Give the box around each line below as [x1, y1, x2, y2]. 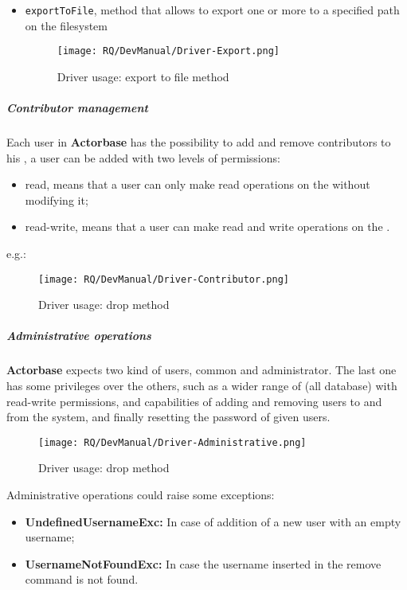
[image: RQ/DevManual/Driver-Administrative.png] [38, 436, 307, 448]
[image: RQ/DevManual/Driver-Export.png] [57, 45, 280, 57]
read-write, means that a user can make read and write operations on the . [25, 218, 390, 235]
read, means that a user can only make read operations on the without [25, 176, 370, 193]
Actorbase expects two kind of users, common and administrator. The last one [6, 361, 397, 378]
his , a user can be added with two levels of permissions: [6, 149, 280, 166]
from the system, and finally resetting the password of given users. [6, 408, 331, 425]
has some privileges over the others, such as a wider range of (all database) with [6, 377, 397, 394]
